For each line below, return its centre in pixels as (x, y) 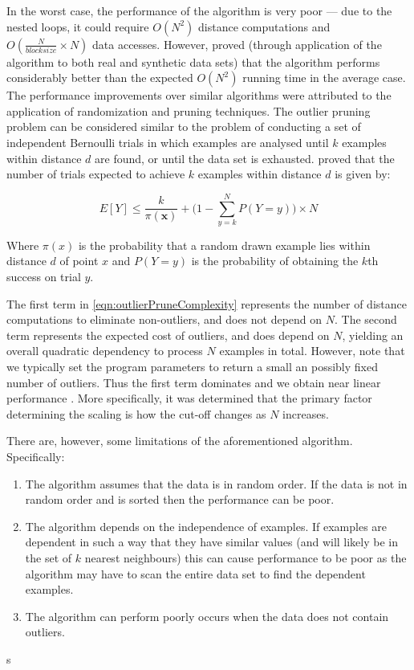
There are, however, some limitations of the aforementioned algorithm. (180, 441)
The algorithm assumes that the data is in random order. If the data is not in (216, 483)
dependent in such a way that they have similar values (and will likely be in (212, 542)
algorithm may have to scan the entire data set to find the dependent (195, 573)
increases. (306, 413)
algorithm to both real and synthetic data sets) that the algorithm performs (193, 61)
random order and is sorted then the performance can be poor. (180, 499)
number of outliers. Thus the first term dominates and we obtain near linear (194, 382)
